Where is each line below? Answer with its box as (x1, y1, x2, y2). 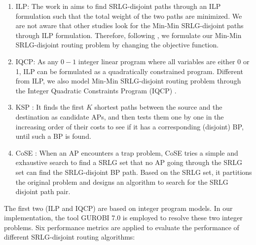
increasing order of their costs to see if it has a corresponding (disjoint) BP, (15, 121, 244, 131)
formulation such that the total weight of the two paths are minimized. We (15, 10, 242, 21)
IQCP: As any (15, 56, 59, 66)
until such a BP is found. (15, 131, 91, 141)
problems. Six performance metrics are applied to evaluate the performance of (4, 222, 239, 232)
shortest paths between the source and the (94, 102, 222, 112)
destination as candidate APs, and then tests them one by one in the (15, 111, 224, 122)
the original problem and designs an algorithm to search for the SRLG (15, 176, 228, 187)
